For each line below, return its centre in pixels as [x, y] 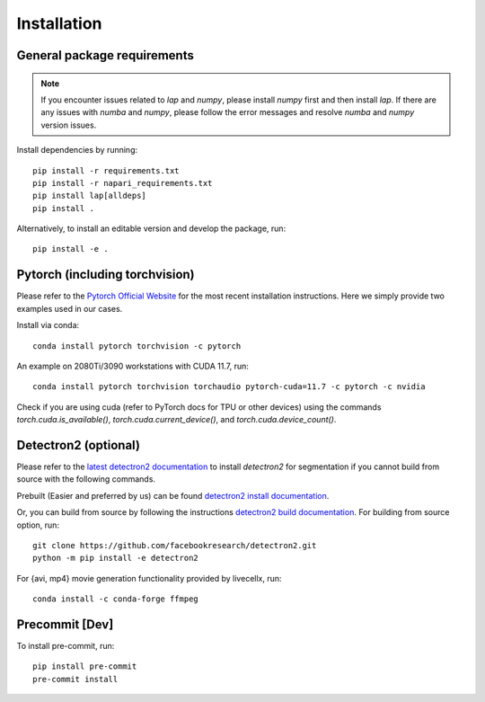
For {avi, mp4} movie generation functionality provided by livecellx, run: [149, 578]
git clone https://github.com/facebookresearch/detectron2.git [175, 545]
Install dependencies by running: [77, 150]
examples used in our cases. [70, 308]
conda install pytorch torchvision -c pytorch [137, 346]
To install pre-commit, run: [66, 646]
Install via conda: [48, 325]
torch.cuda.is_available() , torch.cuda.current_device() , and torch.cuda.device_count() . [176, 420]
